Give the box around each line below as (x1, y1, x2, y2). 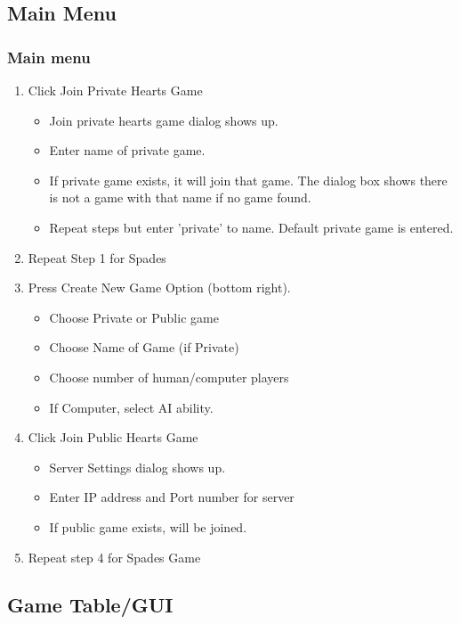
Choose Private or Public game (49, 308, 219, 326)
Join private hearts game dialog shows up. (49, 111, 278, 129)
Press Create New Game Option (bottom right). (28, 278, 291, 297)
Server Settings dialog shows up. (49, 457, 226, 476)
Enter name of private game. (49, 141, 206, 160)
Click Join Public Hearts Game (28, 428, 198, 447)
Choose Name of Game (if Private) (49, 338, 239, 357)
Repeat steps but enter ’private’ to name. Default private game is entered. (49, 218, 454, 236)
